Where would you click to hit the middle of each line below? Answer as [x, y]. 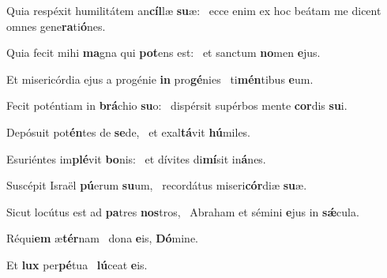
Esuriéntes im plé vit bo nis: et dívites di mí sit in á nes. [136, 158]
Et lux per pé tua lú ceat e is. [77, 264]
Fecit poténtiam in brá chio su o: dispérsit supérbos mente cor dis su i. [177, 105]
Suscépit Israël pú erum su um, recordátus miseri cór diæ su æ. [157, 185]
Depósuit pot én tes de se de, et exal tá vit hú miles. [129, 131]
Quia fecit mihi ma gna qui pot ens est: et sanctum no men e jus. [163, 53]
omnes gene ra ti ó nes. [56, 26]
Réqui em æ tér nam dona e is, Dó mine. [103, 238]
